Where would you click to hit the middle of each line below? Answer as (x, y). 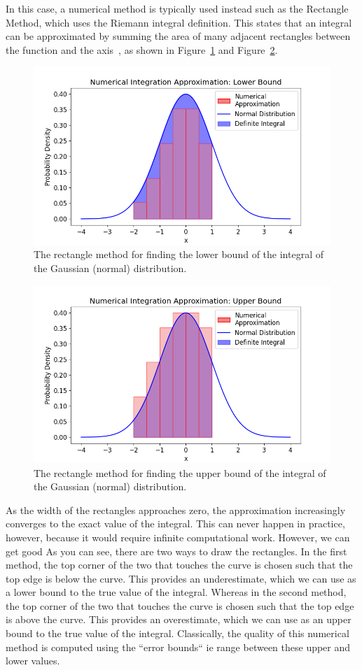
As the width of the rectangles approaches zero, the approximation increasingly (176, 509)
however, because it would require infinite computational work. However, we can (178, 537)
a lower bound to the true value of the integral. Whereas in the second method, (176, 592)
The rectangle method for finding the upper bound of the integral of (180, 472)
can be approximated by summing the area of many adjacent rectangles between (178, 36)
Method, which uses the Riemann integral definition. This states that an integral (179, 22)
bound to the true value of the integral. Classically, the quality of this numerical (177, 633)
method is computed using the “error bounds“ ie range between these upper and (178, 647)
